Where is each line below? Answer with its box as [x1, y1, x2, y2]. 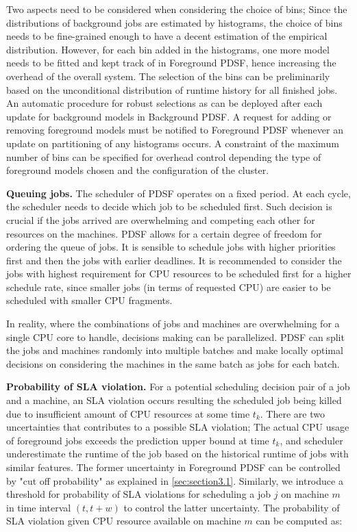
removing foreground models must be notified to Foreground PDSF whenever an [6, 123, 343, 137]
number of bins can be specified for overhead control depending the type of [6, 149, 321, 164]
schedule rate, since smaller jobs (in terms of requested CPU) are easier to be [6, 279, 331, 294]
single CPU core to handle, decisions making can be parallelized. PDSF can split [6, 329, 345, 344]
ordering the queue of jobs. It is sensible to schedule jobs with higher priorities [6, 240, 336, 254]
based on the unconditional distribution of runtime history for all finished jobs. [6, 82, 338, 97]
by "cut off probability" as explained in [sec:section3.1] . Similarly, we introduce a [6, 473, 343, 487]
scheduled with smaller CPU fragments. [6, 293, 173, 307]
